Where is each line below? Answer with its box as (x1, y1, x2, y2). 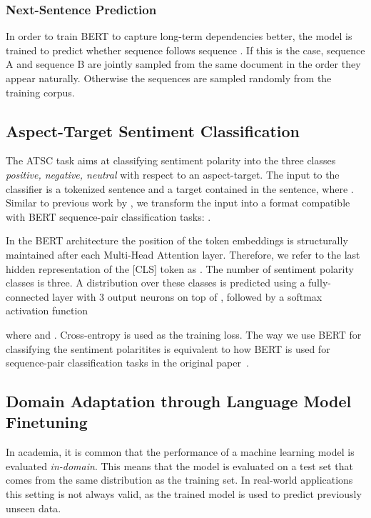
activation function (6, 303, 88, 318)
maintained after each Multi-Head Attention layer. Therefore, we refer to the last (6, 246, 360, 262)
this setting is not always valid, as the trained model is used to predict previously (6, 487, 362, 502)
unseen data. (6, 500, 61, 515)
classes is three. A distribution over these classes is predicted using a (6, 275, 305, 290)
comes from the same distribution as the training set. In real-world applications (6, 472, 353, 487)
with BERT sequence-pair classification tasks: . (6, 209, 211, 224)
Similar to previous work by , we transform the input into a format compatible (6, 195, 350, 210)
